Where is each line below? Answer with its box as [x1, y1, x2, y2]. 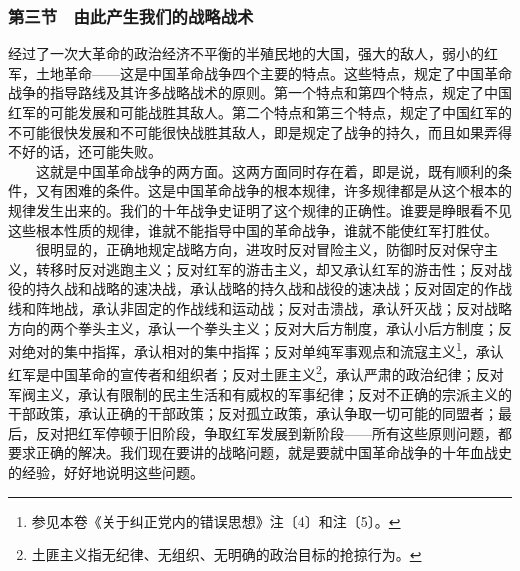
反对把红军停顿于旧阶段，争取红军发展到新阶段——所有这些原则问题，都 [35, 422, 512, 443]
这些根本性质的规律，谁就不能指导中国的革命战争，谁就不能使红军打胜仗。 [8, 219, 498, 240]
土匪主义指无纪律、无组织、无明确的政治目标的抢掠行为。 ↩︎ [31, 544, 422, 565]
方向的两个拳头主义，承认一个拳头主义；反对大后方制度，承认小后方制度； [8, 317, 498, 338]
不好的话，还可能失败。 [8, 141, 162, 162]
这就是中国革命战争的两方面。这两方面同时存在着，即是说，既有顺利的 [35, 160, 498, 181]
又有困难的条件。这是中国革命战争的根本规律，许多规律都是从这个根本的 [35, 180, 512, 201]
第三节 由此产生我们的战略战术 [8, 3, 254, 28]
